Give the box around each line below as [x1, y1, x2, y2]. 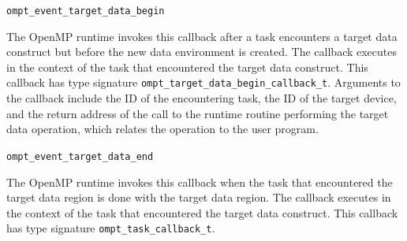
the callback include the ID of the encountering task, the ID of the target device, [6, 90, 397, 106]
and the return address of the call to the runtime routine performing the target [6, 105, 389, 121]
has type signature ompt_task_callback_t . [6, 220, 215, 236]
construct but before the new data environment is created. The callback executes [6, 43, 398, 60]
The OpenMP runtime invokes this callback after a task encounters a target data [6, 28, 398, 44]
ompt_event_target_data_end [6, 150, 154, 162]
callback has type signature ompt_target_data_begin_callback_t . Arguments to [6, 74, 401, 91]
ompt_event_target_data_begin [6, 6, 165, 17]
